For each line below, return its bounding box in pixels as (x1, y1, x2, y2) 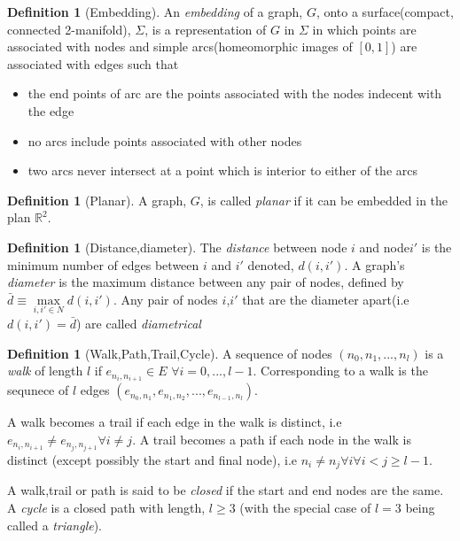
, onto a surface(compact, (316, 3, 454, 20)
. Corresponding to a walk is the (253, 361, 428, 380)
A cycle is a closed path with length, (7, 498, 206, 516)
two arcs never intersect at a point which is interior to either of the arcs (27, 161, 417, 180)
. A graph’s (344, 255, 405, 274)
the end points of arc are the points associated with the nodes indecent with (27, 84, 442, 103)
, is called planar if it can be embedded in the (199, 190, 448, 209)
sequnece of (7, 381, 69, 399)
